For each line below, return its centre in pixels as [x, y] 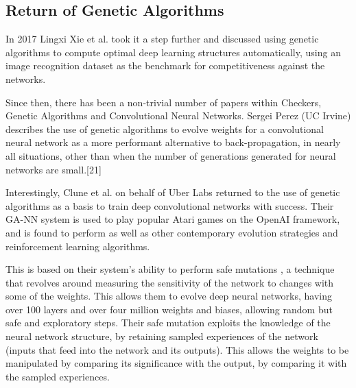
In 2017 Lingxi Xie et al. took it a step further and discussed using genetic [162, 39]
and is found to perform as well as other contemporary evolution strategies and [172, 232]
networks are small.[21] [54, 169]
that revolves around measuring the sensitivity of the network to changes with [170, 282]
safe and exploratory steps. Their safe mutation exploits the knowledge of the [168, 323]
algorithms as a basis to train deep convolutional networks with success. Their [170, 205]
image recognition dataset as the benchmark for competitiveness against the [165, 65]
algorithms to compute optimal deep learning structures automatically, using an [173, 52]
